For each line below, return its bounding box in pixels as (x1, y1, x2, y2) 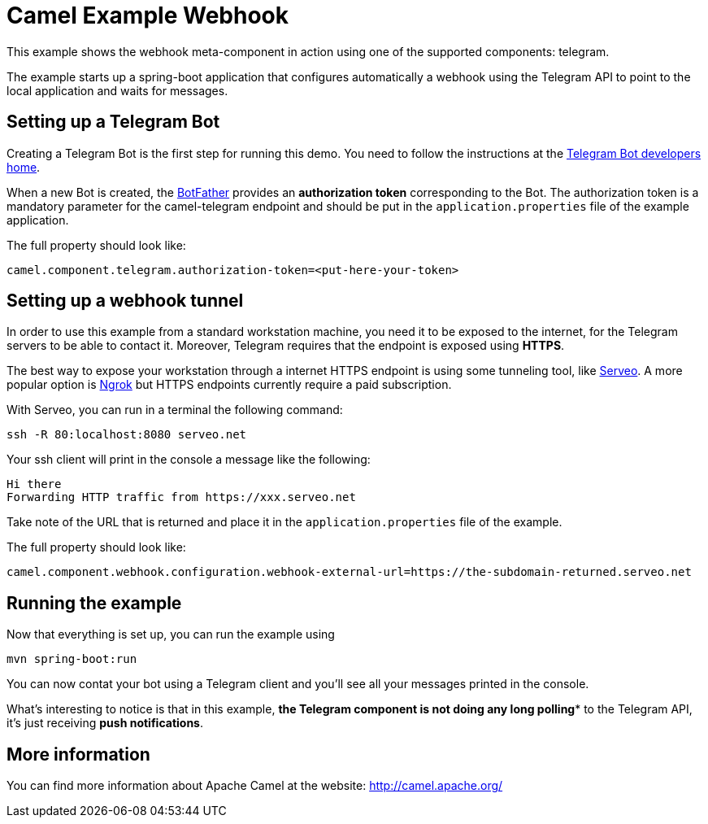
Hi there (7, 477, 62, 491)
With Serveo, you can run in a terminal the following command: (7, 403, 343, 417)
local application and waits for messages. (7, 83, 228, 98)
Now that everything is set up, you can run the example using (7, 627, 335, 642)
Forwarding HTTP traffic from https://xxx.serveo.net (7, 490, 356, 504)
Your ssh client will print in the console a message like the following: (7, 452, 371, 467)
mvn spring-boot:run (7, 652, 137, 666)
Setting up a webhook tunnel (7, 290, 244, 312)
